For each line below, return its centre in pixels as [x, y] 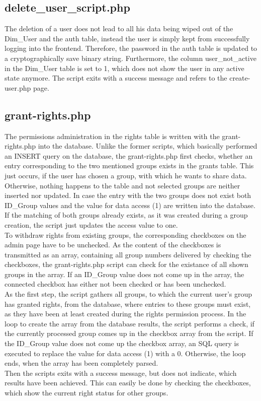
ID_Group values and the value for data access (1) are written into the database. [130, 205]
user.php [18, 87]
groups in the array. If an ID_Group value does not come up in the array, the [124, 274]
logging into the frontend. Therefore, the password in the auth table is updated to [131, 48]
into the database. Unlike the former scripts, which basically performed [148, 146]
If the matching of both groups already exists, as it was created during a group [126, 215]
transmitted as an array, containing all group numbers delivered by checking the [128, 254]
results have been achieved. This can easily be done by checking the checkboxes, [128, 383]
